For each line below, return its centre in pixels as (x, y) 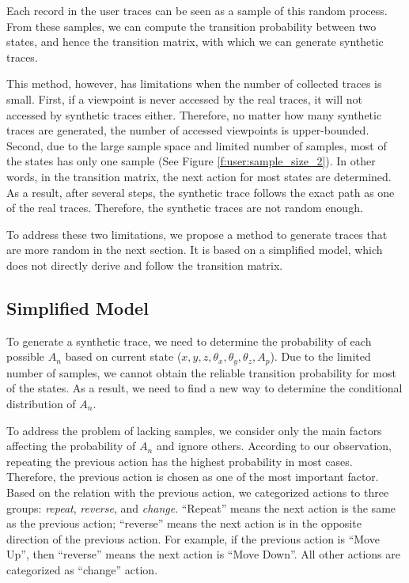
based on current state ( (123, 356)
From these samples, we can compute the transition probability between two (191, 26)
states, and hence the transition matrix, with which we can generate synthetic (195, 42)
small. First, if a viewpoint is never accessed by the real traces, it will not (184, 98)
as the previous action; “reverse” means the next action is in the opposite (184, 523)
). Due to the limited (320, 356)
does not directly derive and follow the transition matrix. (145, 265)
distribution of (41, 403)
